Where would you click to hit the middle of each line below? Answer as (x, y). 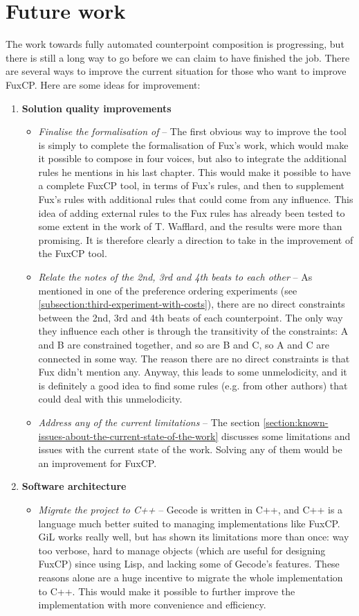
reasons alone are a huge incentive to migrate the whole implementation (191, 577)
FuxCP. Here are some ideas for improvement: (103, 84)
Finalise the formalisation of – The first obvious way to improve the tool (192, 131)
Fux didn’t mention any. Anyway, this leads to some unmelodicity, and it (193, 372)
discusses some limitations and (286, 435)
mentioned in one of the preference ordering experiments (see (168, 290)
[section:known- (296, 422)
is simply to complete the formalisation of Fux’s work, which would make (193, 144)
